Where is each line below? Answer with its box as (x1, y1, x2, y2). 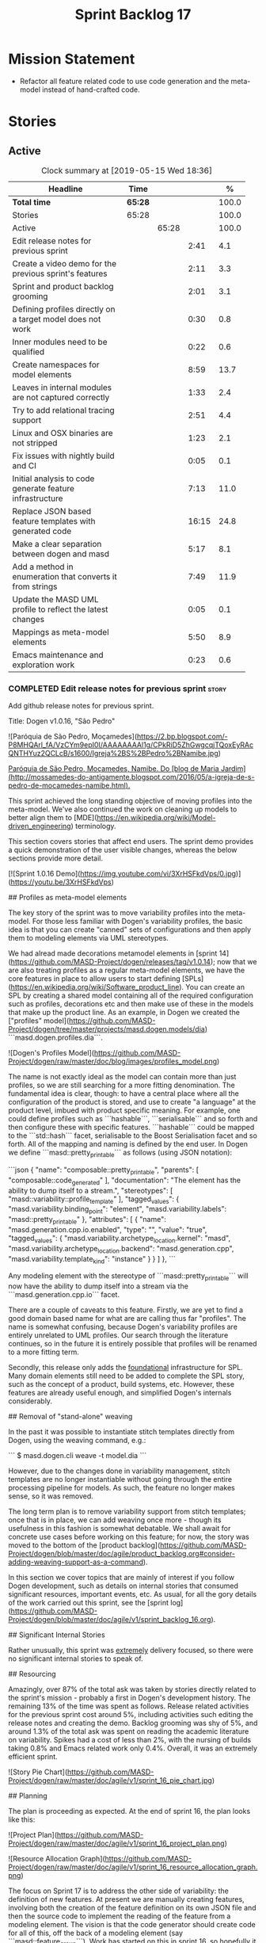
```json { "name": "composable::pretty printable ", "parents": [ (8, 1165, 199, 1176)
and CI (12, 460, 37, 471)
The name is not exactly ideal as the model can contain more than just (8, 1072, 237, 1082)
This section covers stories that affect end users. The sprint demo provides (8, 837, 254, 846)
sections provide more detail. (8, 853, 104, 863)
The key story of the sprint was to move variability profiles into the (8, 908, 225, 918)
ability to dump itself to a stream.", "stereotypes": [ (8, 1185, 173, 1195)
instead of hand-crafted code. (42, 85, 140, 94)
